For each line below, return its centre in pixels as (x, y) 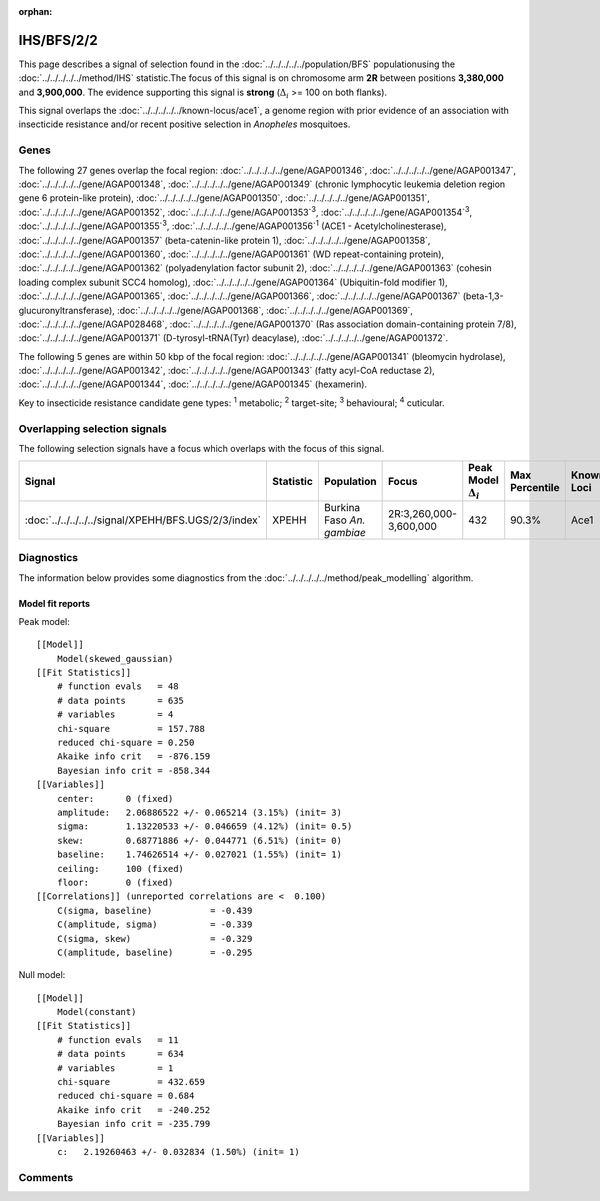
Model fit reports (54, 603)
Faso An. (344, 520)
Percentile (535, 487)
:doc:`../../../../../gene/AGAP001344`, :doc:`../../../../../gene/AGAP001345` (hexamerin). (193, 384)
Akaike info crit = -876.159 (133, 756)
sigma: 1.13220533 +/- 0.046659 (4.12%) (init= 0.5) (204, 826)
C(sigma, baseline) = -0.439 (154, 910)
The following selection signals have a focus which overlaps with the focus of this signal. (201, 448)
